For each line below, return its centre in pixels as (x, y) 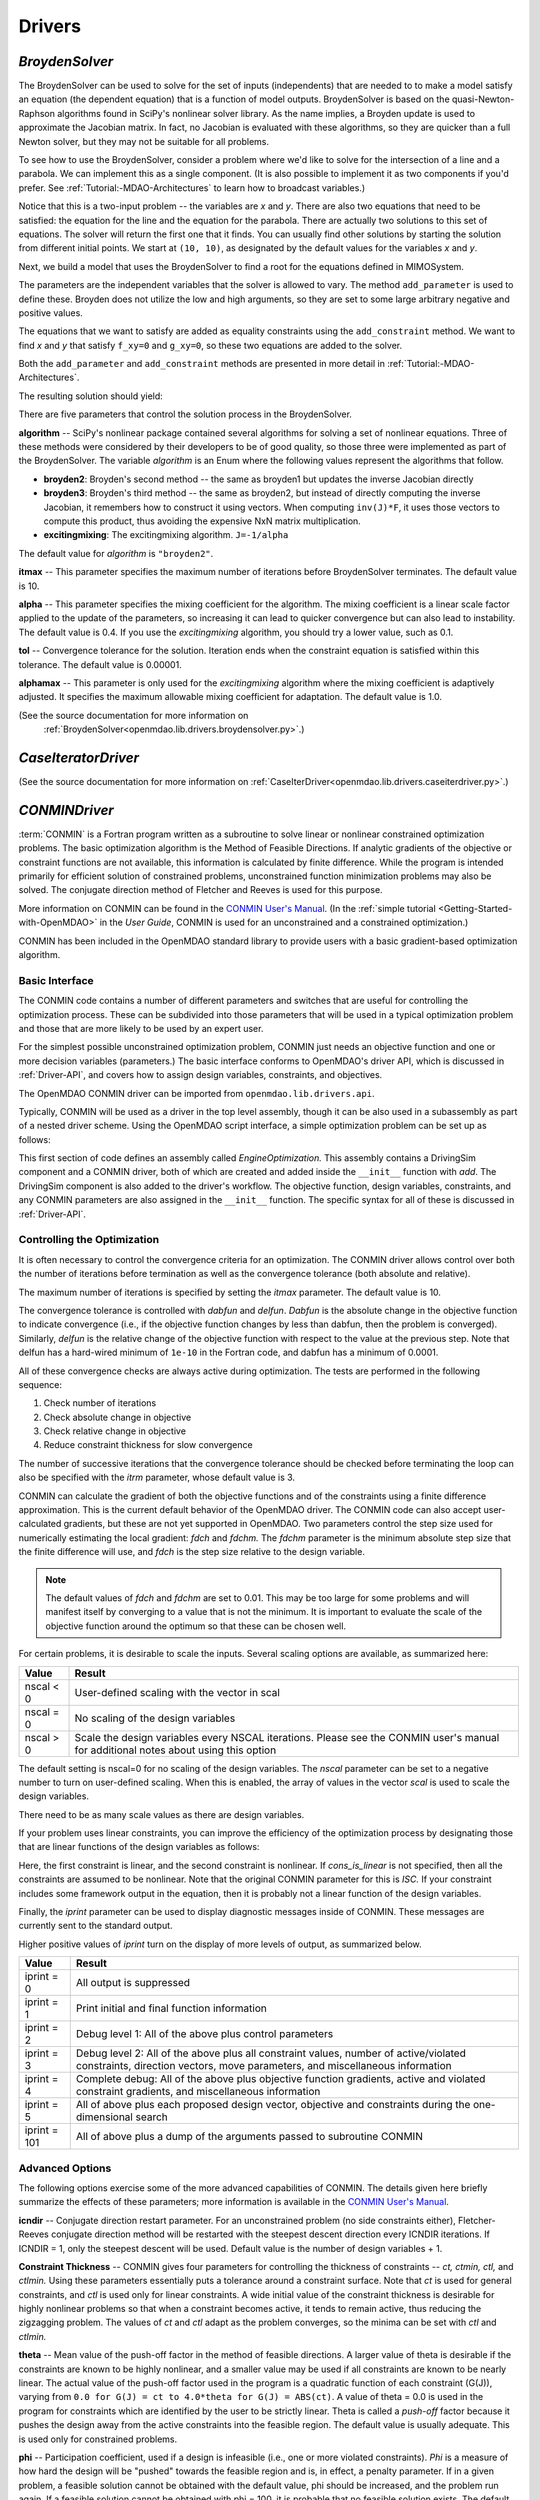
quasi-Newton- (483, 99)
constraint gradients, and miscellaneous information (198, 2092)
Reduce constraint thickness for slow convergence (148, 1445)
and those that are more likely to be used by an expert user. (141, 1028)
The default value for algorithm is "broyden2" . (116, 553)
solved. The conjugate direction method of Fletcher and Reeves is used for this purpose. (201, 890)
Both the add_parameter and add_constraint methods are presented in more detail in (201, 364)
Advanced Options (65, 2168)
